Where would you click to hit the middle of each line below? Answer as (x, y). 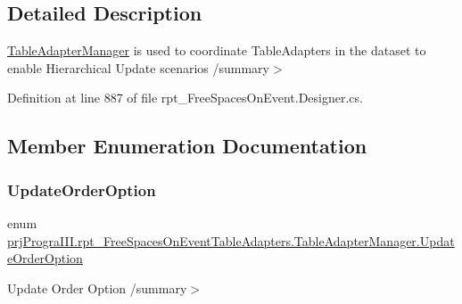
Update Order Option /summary (97, 288)
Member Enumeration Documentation (187, 146)
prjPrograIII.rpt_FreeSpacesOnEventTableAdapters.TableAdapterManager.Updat (231, 240)
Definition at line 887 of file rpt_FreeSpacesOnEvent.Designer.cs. (185, 98)
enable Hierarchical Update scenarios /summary (138, 67)
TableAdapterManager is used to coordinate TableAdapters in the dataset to (217, 50)
